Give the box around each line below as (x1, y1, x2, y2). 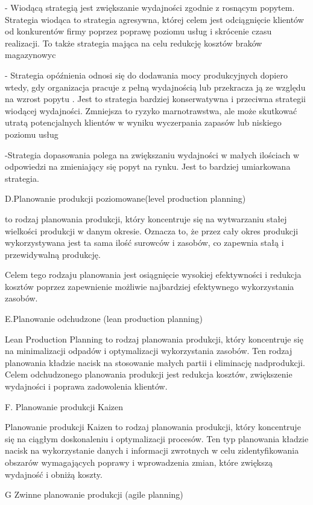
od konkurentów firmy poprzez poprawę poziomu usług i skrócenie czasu (5, 25, 272, 37)
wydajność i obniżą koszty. (5, 468, 103, 480)
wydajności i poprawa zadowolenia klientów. (5, 380, 168, 393)
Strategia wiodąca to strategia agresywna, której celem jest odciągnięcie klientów (5, 13, 304, 25)
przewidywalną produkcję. (5, 248, 101, 260)
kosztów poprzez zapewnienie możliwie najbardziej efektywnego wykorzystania (5, 280, 294, 292)
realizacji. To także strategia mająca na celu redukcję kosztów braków (5, 36, 262, 49)
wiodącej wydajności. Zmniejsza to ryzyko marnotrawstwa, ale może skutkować (5, 104, 297, 117)
